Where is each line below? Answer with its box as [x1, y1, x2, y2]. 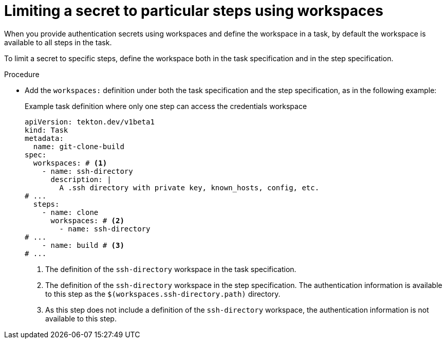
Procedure [4, 69, 40, 79]
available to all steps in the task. [4, 38, 112, 47]
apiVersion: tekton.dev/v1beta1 [25, 117, 155, 126]
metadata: [25, 134, 64, 142]
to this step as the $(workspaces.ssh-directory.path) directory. [45, 289, 281, 298]
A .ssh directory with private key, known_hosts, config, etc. [59, 183, 320, 192]
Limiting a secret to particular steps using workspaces [4, 2, 383, 20]
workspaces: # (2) [50, 216, 124, 225]
